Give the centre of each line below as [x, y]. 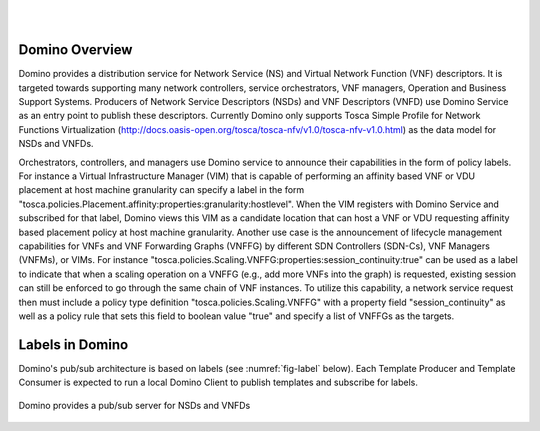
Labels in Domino [73, 344]
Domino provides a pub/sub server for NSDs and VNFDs [134, 405]
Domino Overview [75, 50]
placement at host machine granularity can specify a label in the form [161, 190]
